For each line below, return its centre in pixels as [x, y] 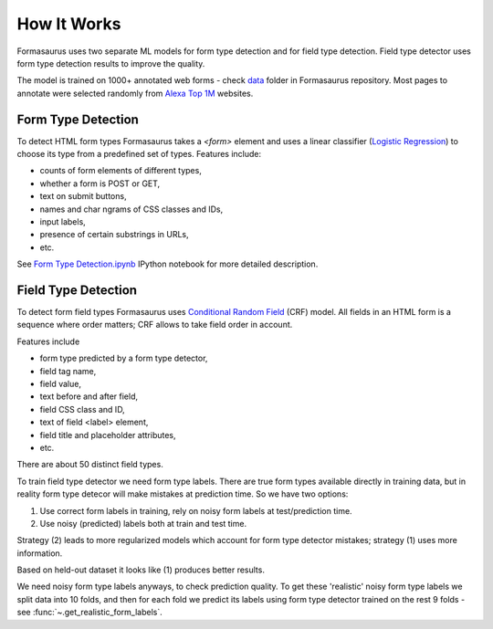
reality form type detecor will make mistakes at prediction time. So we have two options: [183, 494]
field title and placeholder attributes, [108, 435]
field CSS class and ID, [82, 409]
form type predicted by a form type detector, [124, 358]
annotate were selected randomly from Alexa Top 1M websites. [135, 93]
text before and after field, [89, 396]
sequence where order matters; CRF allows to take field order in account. [155, 325]
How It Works [69, 24]
